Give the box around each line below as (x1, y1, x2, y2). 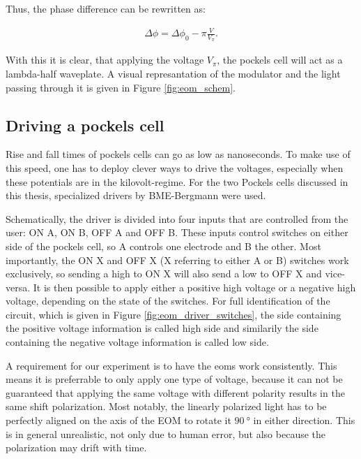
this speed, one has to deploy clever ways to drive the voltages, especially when (6, 160, 344, 175)
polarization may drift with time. (6, 440, 147, 455)
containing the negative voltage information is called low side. (6, 335, 269, 349)
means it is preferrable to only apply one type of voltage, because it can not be (6, 372, 343, 386)
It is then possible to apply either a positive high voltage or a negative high (33, 279, 356, 294)
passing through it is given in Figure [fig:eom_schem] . (6, 80, 236, 94)
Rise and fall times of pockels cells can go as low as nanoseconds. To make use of (6, 147, 351, 161)
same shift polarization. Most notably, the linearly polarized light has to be (6, 399, 327, 414)
